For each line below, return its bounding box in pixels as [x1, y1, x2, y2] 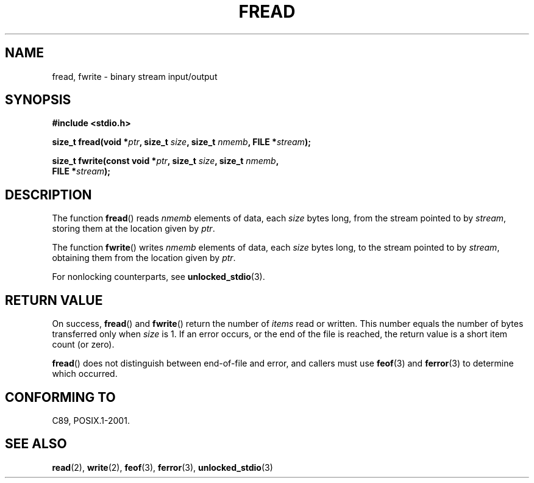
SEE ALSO [5, 436, 67, 452]
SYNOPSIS [5, 92, 71, 108]
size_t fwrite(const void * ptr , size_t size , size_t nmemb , [52, 156, 279, 166]
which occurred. [52, 368, 118, 379]
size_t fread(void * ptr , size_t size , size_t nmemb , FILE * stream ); [52, 137, 311, 148]
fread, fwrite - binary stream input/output [52, 71, 218, 82]
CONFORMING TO [5, 389, 116, 405]
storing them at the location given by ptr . [52, 223, 215, 234]
